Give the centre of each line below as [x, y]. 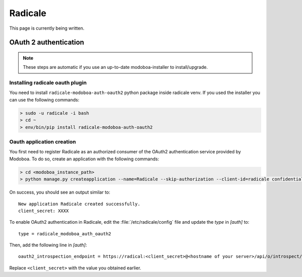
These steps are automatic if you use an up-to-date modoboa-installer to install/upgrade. [116, 67]
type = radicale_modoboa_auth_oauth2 [65, 234]
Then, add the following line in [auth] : [48, 245]
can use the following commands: [44, 100]
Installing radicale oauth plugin [48, 83]
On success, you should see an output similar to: [60, 192]
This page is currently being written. [47, 28]
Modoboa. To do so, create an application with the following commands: [84, 159]
